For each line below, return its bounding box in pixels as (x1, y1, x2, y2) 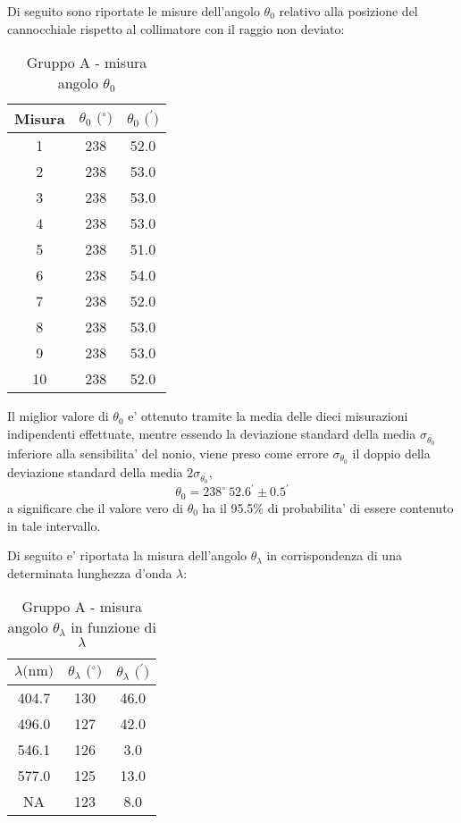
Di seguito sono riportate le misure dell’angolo (7, 2, 260, 20)
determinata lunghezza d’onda (7, 563, 172, 582)
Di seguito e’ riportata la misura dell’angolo (7, 546, 247, 565)
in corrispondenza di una (266, 546, 402, 565)
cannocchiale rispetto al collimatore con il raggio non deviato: (7, 19, 345, 38)
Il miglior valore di (7, 407, 109, 425)
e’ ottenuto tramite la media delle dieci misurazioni (128, 407, 408, 425)
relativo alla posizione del (279, 2, 418, 20)
